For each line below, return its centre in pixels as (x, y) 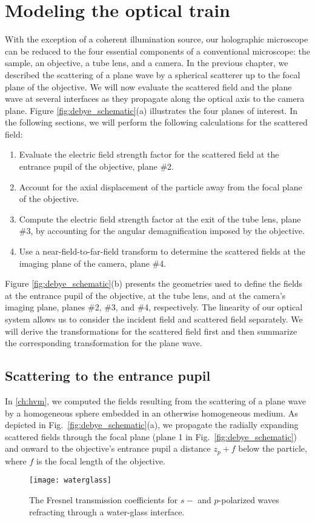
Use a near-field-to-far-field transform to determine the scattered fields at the (162, 251)
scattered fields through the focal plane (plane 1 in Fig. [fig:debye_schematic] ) (151, 436)
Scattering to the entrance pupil (108, 376)
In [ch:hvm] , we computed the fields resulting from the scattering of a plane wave (155, 400)
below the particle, (273, 448)
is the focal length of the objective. (101, 460)
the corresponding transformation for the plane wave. (104, 343)
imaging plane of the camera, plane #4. (93, 263)
